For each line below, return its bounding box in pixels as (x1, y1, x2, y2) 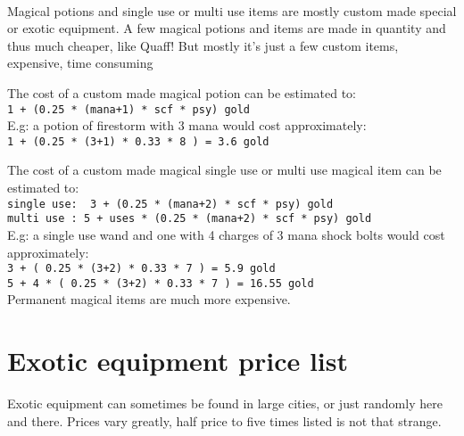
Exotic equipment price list (7, 342, 349, 379)
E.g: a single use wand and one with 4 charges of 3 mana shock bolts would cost (7, 225, 445, 243)
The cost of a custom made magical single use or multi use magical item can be (7, 160, 442, 179)
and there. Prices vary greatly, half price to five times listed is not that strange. (7, 411, 442, 430)
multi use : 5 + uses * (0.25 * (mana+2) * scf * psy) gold (7, 212, 372, 226)
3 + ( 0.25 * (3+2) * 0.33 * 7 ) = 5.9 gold (7, 262, 276, 276)
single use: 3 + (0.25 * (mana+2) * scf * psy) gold (7, 197, 334, 210)
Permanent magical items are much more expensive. (7, 290, 291, 308)
